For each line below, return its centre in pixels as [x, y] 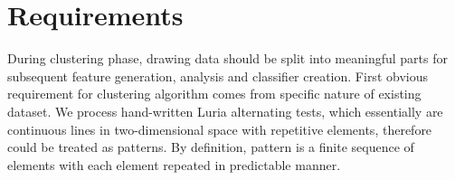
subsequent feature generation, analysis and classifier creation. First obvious [218, 76]
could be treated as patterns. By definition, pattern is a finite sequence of [211, 147]
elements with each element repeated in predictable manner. [174, 164]
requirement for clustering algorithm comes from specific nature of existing [214, 94]
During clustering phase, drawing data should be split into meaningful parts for [227, 58]
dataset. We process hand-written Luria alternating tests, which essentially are [225, 111]
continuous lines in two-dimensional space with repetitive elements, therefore [220, 129]
